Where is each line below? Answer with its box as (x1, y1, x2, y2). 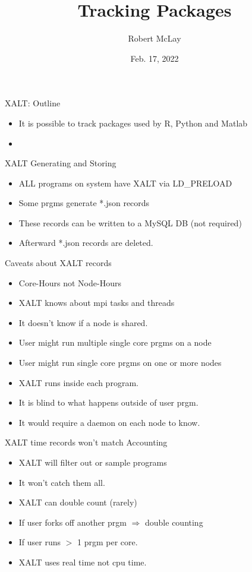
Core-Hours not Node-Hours (18, 276, 121, 289)
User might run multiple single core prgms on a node (18, 336, 212, 349)
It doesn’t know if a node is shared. (18, 316, 148, 328)
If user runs (18, 536, 61, 548)
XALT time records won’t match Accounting (5, 436, 168, 448)
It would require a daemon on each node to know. (18, 416, 200, 428)
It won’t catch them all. (18, 476, 105, 488)
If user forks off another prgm (18, 516, 127, 528)
